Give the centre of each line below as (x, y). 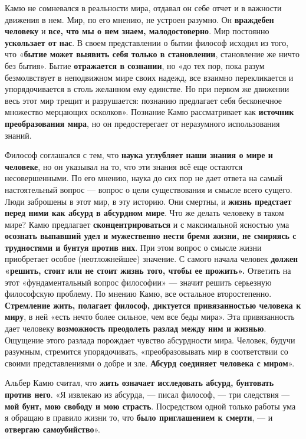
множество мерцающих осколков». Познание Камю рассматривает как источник (149, 112)
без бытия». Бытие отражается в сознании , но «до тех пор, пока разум (135, 65)
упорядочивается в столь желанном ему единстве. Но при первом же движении (147, 89)
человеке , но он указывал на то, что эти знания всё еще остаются (124, 166)
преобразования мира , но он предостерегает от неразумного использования (142, 123)
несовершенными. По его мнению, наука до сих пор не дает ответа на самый (144, 178)
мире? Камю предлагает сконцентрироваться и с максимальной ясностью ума (147, 224)
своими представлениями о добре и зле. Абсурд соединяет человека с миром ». (150, 363)
